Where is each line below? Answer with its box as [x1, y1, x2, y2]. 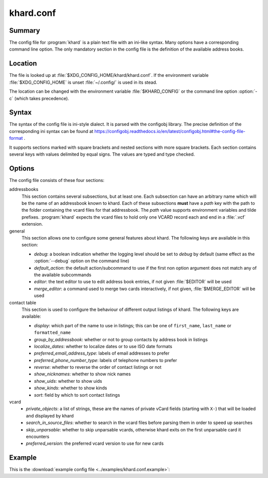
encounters [26, 433, 50, 439]
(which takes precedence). [14, 95, 69, 101]
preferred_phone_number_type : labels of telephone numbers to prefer [34, 357, 177, 363]
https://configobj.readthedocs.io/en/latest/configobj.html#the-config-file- [94, 128, 246, 134]
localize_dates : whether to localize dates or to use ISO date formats [34, 343, 172, 349]
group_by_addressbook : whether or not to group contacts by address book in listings [34, 336, 208, 342]
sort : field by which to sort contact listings [34, 392, 120, 398]
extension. [21, 221, 43, 227]
